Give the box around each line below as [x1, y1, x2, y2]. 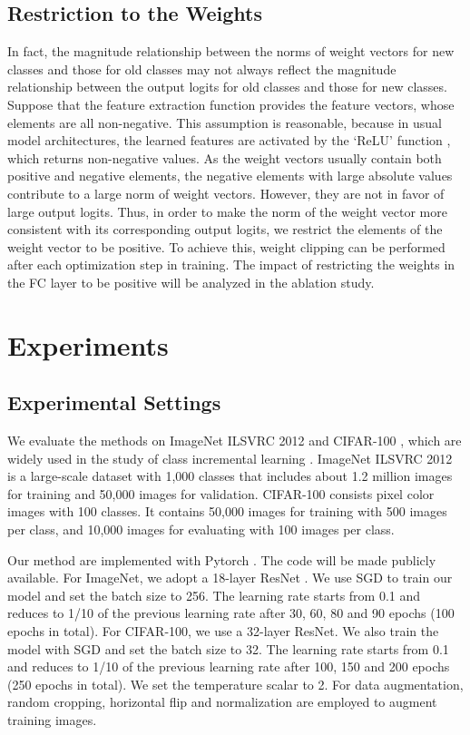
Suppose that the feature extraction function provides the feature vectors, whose [7, 94, 455, 113]
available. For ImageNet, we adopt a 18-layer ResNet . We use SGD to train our [7, 568, 453, 587]
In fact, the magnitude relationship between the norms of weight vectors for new [7, 42, 455, 61]
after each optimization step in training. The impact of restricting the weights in [7, 255, 455, 274]
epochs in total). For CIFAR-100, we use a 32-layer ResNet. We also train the [7, 622, 439, 641]
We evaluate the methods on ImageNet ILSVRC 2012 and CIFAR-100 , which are [7, 431, 462, 450]
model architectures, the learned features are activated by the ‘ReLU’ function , [7, 131, 451, 150]
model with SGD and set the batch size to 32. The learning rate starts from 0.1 [7, 639, 449, 658]
